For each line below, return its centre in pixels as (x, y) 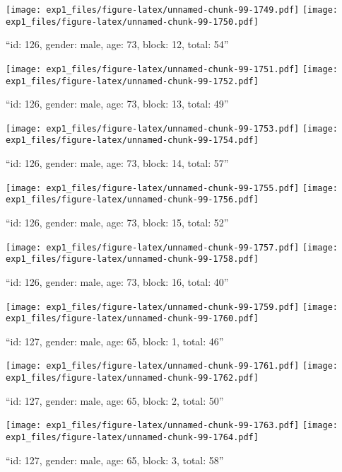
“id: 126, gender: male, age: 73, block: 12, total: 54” (117, 44)
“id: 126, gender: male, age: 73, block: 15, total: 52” (117, 223)
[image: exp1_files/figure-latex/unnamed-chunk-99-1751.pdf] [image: (172, 69)
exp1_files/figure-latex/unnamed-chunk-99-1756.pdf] (132, 200)
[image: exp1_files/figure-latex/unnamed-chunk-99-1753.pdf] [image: (172, 128)
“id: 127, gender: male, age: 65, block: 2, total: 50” (115, 400)
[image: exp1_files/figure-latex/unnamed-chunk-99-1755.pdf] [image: (172, 188)
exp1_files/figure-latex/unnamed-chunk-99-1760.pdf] (132, 319)
